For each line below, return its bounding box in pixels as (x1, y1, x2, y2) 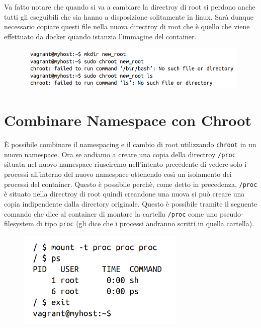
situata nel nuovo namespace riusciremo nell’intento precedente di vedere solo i (4, 159, 247, 169)
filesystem (4, 218, 34, 229)
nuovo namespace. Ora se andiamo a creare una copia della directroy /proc (4, 149, 236, 159)
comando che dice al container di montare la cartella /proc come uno (4, 208, 218, 219)
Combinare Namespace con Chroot (4, 110, 251, 130)
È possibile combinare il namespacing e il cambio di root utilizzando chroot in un (4, 139, 256, 150)
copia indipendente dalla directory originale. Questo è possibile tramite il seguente (4, 198, 257, 209)
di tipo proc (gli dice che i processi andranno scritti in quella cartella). (36, 218, 254, 229)
